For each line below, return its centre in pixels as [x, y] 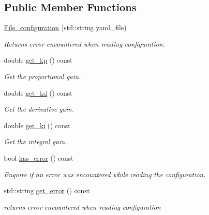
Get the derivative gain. [39, 109]
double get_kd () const [38, 92]
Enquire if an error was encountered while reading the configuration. [105, 174]
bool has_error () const [39, 157]
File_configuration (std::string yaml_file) [65, 27]
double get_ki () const [37, 125]
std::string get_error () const [47, 190]
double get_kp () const [38, 60]
